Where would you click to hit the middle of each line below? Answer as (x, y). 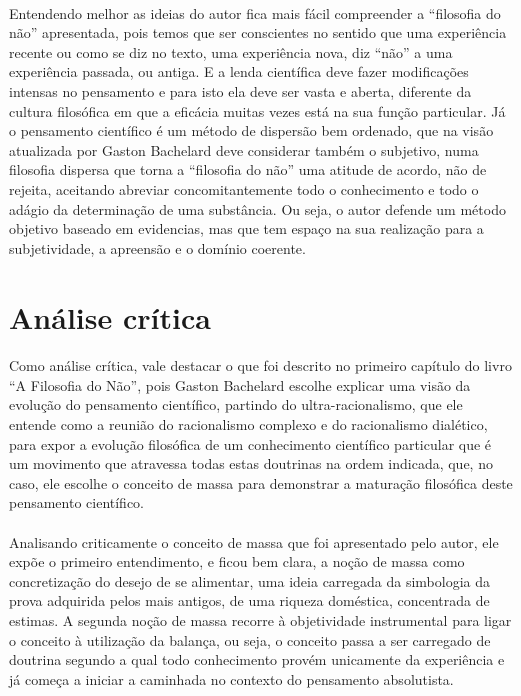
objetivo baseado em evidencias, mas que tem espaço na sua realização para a (246, 228)
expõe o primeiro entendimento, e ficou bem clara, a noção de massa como (237, 561)
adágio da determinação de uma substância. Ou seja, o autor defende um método (257, 208)
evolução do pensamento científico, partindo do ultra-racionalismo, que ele (236, 404)
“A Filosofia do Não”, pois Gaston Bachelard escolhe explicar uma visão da (240, 384)
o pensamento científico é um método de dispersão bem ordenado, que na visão (251, 130)
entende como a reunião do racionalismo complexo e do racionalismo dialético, (248, 424)
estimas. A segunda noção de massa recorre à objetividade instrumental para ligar (260, 620)
